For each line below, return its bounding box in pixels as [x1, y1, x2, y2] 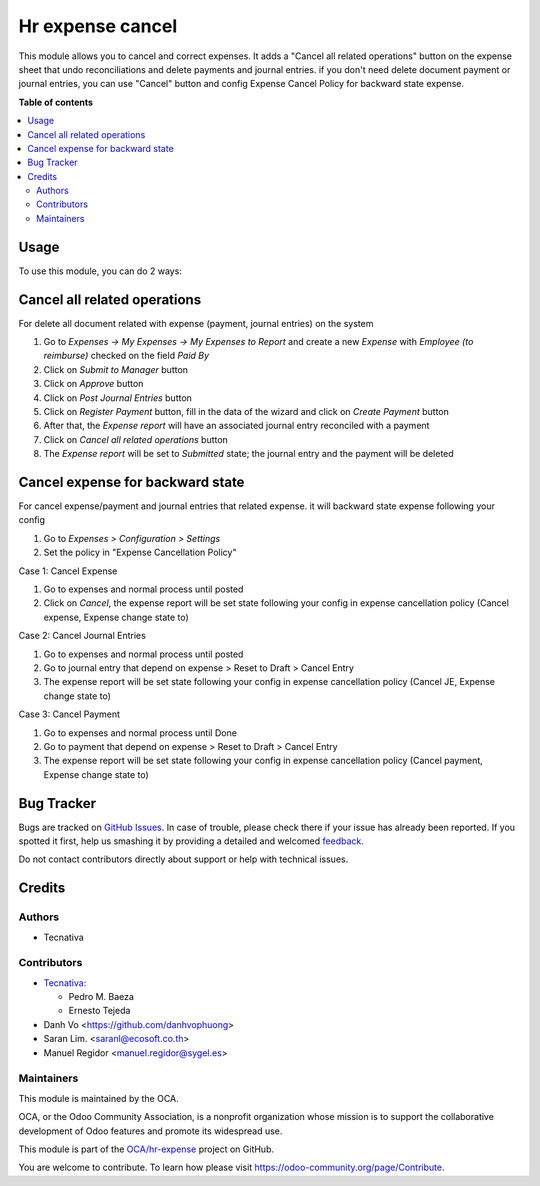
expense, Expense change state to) [43, 611, 189, 623]
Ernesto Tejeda [68, 1005, 131, 1017]
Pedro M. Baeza [68, 991, 135, 1003]
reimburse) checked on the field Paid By [43, 350, 210, 362]
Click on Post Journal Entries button [43, 391, 192, 404]
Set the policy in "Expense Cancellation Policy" [43, 546, 237, 559]
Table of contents [18, 96, 94, 108]
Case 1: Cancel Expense [18, 565, 118, 577]
